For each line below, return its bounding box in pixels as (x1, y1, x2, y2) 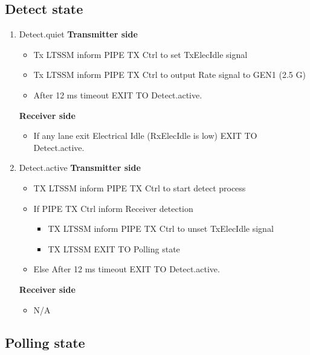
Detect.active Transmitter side (19, 161, 141, 174)
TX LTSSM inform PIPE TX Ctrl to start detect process (33, 181, 246, 194)
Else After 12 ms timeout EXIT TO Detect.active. (33, 263, 220, 275)
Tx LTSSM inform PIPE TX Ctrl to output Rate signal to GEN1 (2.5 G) (33, 68, 306, 81)
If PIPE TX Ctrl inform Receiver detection (33, 202, 193, 214)
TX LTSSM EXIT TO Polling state (48, 242, 180, 255)
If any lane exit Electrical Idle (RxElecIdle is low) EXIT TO (33, 129, 257, 142)
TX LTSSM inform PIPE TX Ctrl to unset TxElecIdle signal (48, 222, 274, 235)
